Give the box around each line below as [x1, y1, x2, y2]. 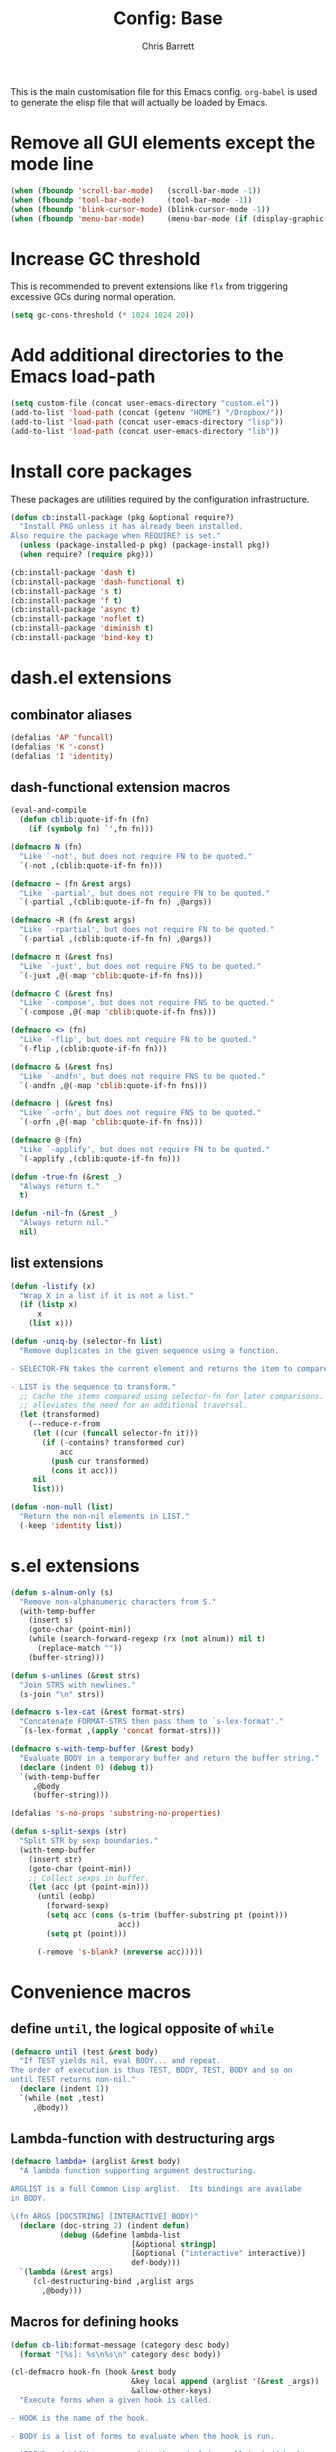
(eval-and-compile [10, 805, 87, 816]
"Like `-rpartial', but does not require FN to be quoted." [19, 925, 275, 935]
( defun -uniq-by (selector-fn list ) [10, 1337, 163, 1347]
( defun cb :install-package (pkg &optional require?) [10, 512, 235, 522]
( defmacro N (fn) [10, 842, 83, 852]
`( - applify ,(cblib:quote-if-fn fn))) [19, 1153, 182, 1164]
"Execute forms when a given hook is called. [19, 2395, 213, 2405]
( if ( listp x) [19, 1300, 78, 1310]
